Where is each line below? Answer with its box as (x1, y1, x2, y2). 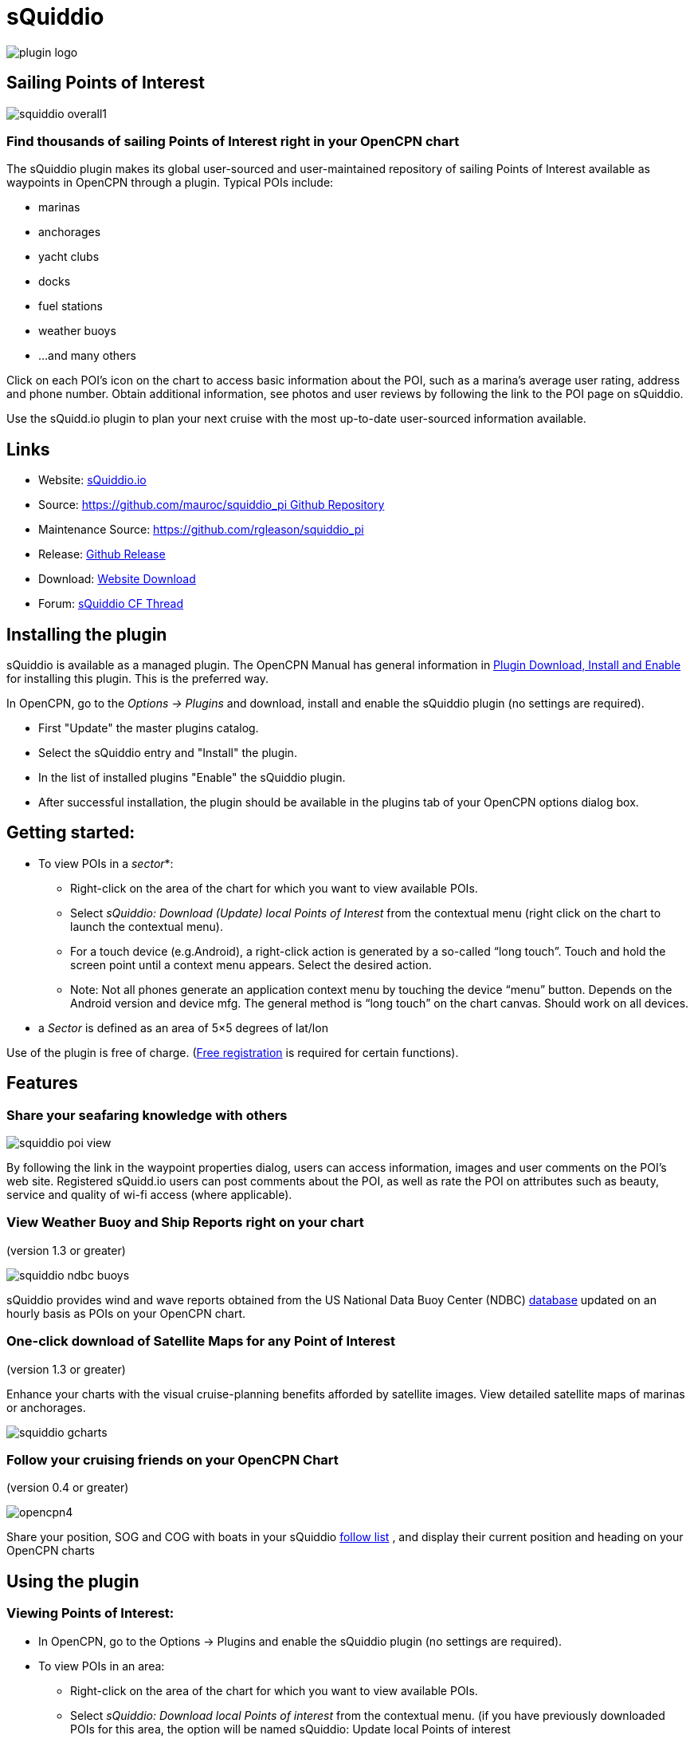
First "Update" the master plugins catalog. (38, 721, 259, 735)
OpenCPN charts (6, 1544, 95, 1558)
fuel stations (38, 299, 103, 313)
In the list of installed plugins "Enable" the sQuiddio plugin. (38, 771, 346, 785)
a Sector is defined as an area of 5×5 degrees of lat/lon (38, 1020, 328, 1035)
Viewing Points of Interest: (6, 1605, 174, 1622)
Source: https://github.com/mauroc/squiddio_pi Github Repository (38, 498, 385, 512)
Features (6, 1073, 78, 1094)
